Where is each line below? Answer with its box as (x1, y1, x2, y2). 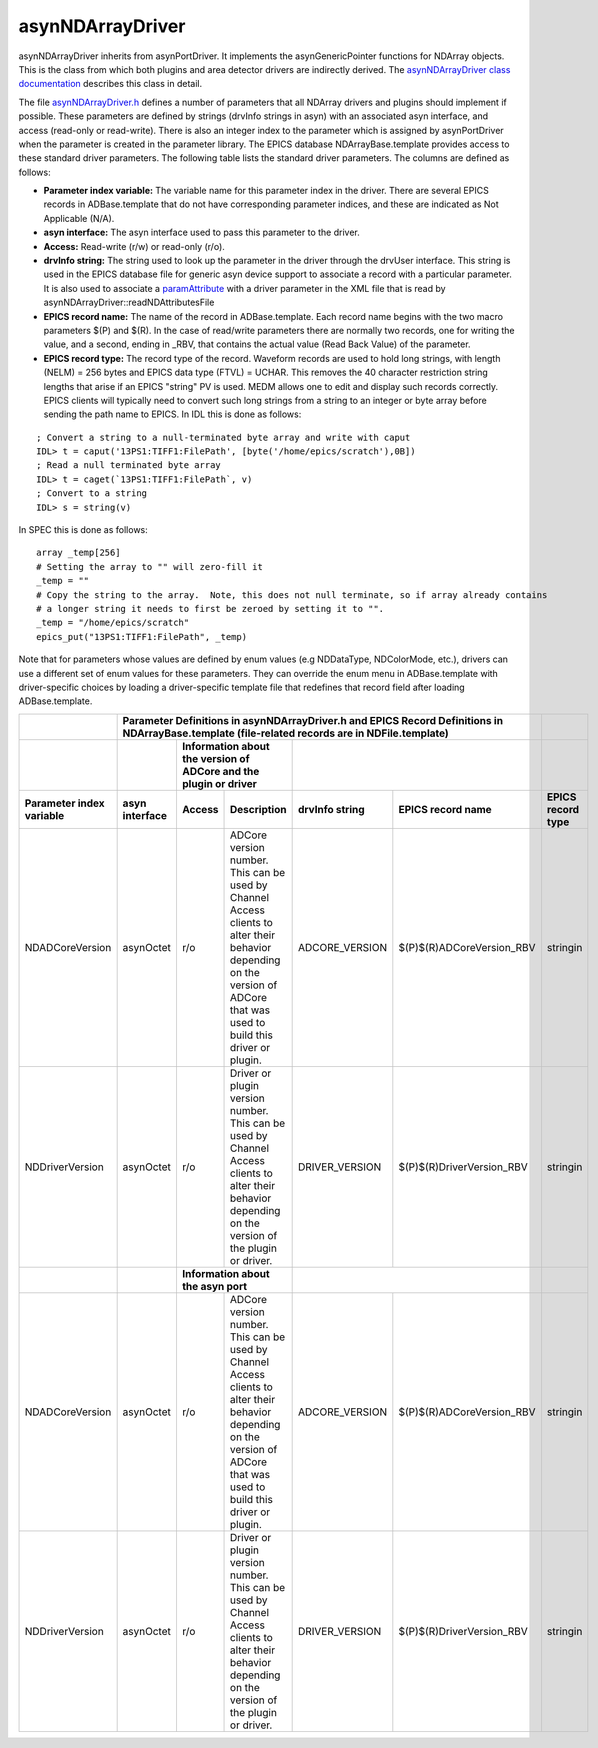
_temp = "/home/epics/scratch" (36, 617, 190, 629)
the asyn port (181, 1279, 248, 1293)
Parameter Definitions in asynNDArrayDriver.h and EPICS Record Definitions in (122, 713, 504, 727)
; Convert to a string (36, 488, 148, 499)
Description (230, 802, 287, 816)
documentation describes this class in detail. (18, 78, 203, 90)
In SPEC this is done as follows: (18, 524, 149, 536)
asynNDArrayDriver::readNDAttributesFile (43, 296, 215, 309)
